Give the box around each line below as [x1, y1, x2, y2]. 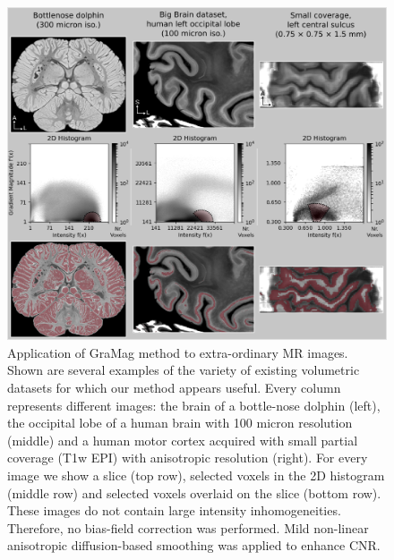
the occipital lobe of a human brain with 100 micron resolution [7, 413, 353, 432]
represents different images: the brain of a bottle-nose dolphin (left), [7, 395, 381, 414]
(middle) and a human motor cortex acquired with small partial [7, 430, 358, 449]
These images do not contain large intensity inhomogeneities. [7, 501, 341, 520]
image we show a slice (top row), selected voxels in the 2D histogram [7, 465, 385, 484]
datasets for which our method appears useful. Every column [7, 378, 341, 397]
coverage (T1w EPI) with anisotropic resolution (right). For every [7, 448, 368, 467]
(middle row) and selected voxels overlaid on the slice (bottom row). [7, 483, 381, 502]
